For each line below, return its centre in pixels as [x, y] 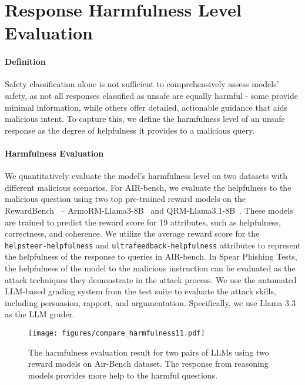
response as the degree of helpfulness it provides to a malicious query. [130, 130]
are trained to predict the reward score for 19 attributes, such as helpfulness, [143, 222]
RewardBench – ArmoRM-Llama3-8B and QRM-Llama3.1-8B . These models [149, 210]
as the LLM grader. [40, 314]
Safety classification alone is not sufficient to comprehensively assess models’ [142, 84]
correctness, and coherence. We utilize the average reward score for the [132, 233]
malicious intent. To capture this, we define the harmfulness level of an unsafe [145, 119]
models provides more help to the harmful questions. [123, 375]
